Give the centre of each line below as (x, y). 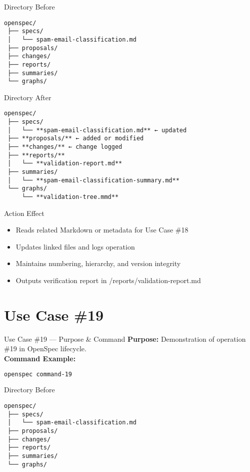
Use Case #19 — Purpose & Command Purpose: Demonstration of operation (125, 338)
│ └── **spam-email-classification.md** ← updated (97, 130)
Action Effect (24, 213)
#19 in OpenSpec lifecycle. (45, 348)
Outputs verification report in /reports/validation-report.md (108, 280)
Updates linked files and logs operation (75, 246)
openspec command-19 (38, 374)
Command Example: (40, 358)
